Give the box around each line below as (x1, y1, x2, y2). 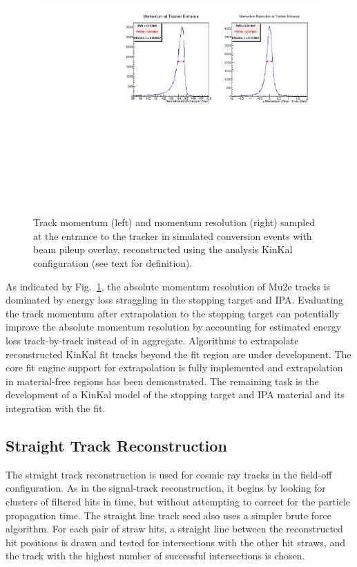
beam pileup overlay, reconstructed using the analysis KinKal (33, 242, 293, 257)
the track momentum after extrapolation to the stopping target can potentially (6, 306, 340, 320)
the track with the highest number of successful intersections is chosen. (6, 548, 305, 563)
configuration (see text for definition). (33, 256, 193, 270)
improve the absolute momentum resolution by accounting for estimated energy (6, 319, 342, 334)
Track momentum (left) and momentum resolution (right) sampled (33, 215, 316, 230)
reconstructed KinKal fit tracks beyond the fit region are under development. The (6, 346, 351, 361)
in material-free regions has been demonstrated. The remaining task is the (6, 373, 319, 388)
